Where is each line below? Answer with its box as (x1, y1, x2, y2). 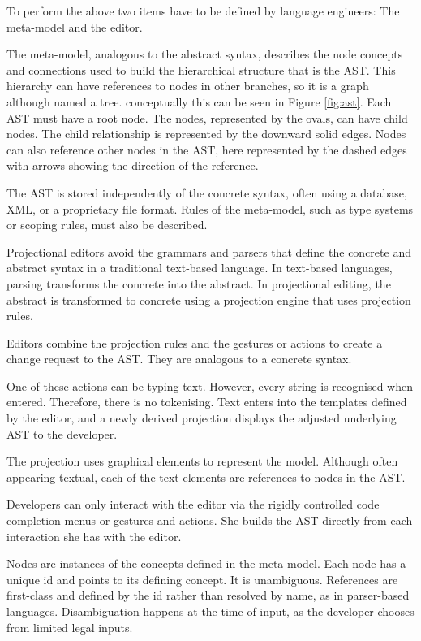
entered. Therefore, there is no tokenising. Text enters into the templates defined (6, 393, 407, 410)
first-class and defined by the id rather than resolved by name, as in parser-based (6, 587, 410, 604)
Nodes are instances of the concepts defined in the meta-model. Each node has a (6, 555, 406, 572)
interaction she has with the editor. (6, 527, 182, 544)
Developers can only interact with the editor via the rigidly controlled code (6, 496, 380, 513)
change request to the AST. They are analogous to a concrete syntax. (6, 350, 352, 367)
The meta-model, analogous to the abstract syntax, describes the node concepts (6, 45, 403, 63)
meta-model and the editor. (6, 18, 143, 35)
